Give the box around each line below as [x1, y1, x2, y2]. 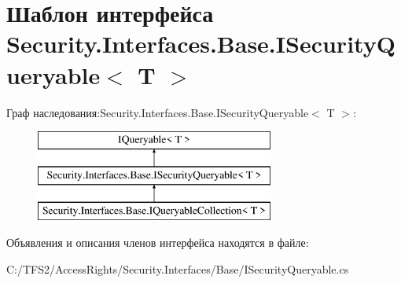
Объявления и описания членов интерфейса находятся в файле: [6, 234, 309, 251]
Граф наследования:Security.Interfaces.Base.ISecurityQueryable [6, 104, 309, 120]
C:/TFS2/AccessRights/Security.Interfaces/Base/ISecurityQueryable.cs [6, 260, 349, 277]
